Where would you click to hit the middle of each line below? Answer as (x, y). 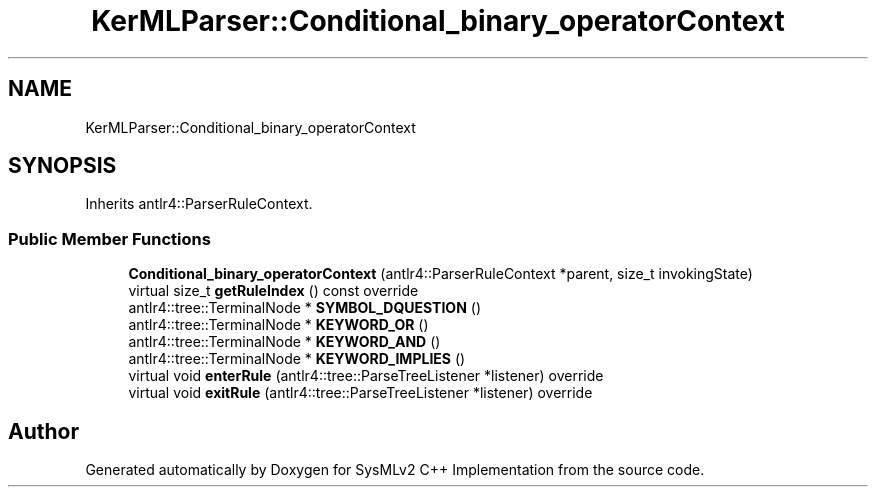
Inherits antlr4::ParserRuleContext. (199, 204)
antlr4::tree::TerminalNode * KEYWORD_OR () (278, 325)
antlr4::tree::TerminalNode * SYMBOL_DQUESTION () (304, 308)
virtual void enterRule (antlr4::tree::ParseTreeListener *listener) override (366, 376)
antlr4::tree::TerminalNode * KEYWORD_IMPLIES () (297, 359)
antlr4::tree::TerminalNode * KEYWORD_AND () (284, 342)
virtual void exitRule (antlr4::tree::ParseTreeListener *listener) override (360, 393)
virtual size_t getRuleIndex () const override (273, 291)
